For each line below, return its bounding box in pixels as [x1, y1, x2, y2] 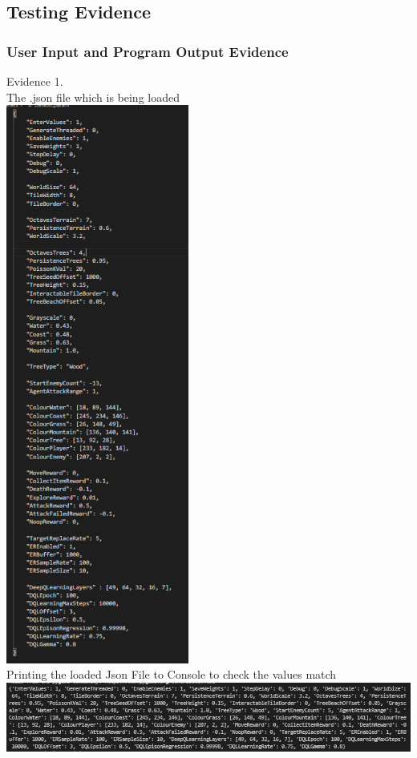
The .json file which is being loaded [6, 88, 180, 105]
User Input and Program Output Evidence [6, 41, 289, 61]
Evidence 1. [6, 73, 63, 89]
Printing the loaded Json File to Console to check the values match [6, 666, 337, 683]
